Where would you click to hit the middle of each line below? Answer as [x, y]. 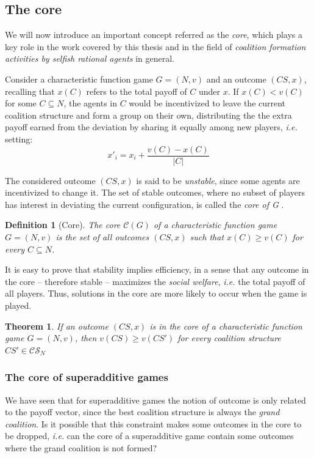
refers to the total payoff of [137, 91]
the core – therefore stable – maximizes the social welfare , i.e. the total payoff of [155, 281]
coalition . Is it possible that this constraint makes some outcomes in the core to [153, 423]
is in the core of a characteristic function [226, 326]
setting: [19, 139]
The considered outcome [50, 180]
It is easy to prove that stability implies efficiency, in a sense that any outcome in [157, 269]
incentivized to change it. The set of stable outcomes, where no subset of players [155, 192]
